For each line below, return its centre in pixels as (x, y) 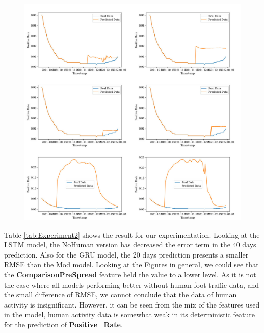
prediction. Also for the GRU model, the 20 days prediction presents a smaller (126, 254)
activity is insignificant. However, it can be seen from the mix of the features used (132, 304)
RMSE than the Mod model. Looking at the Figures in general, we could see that (131, 264)
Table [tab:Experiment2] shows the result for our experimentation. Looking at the (132, 234)
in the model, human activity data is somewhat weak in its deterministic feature (129, 314)
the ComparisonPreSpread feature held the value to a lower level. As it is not (130, 274)
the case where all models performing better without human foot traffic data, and (132, 284)
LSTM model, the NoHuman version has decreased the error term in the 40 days (130, 245)
